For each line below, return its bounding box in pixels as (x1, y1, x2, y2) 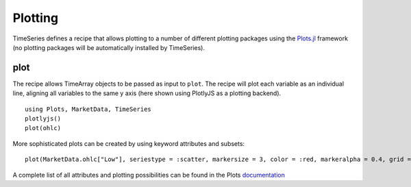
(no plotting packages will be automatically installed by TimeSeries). (12, 43, 206, 51)
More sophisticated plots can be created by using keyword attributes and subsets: (12, 139, 245, 147)
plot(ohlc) (25, 124, 62, 132)
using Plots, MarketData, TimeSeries (25, 105, 152, 113)
